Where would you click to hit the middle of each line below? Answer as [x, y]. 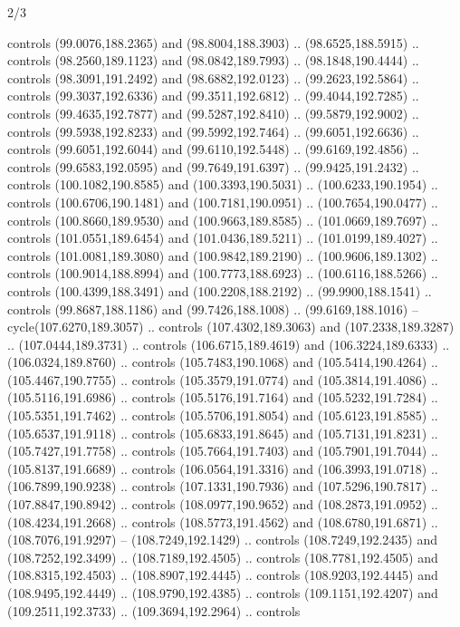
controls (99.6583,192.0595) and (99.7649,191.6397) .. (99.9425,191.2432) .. [213, 166]
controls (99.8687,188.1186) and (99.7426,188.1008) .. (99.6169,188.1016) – [213, 309]
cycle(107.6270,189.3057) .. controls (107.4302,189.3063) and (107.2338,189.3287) [231, 327]
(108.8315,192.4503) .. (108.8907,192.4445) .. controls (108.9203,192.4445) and [223, 575]
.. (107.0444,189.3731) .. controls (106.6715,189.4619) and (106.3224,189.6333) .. [229, 344]
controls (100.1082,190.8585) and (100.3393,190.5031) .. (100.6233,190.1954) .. [223, 184]
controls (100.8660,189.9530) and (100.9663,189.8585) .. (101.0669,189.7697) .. [223, 220]
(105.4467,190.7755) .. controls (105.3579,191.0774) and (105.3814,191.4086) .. [223, 379]
